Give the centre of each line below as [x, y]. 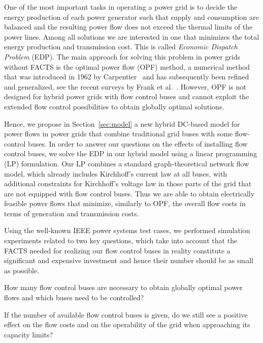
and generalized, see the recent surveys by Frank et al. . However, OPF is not [125, 86]
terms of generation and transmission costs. [72, 213]
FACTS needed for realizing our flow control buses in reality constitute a [117, 250]
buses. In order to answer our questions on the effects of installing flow [138, 143]
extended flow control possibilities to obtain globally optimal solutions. [114, 106]
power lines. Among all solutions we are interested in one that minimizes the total [132, 36]
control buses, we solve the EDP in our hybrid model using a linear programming [131, 153]
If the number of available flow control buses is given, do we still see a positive [126, 314]
